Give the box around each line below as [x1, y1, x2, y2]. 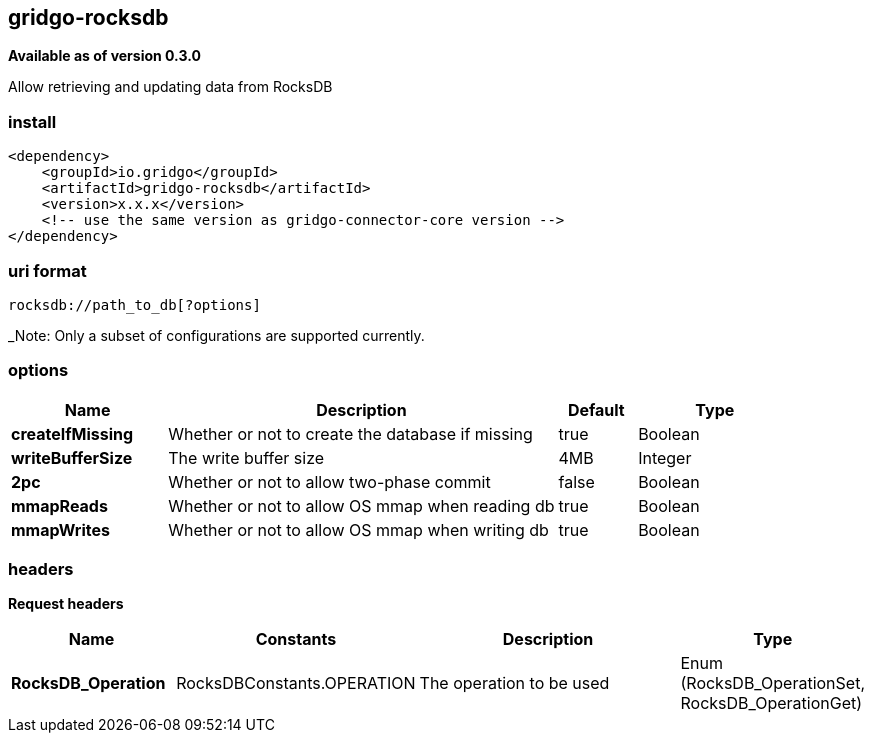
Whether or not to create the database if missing [168, 423, 533, 444]
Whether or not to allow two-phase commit [168, 471, 491, 492]
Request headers [8, 595, 124, 613]
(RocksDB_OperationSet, [680, 673, 865, 694]
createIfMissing [11, 423, 134, 444]
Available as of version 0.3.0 [8, 47, 201, 65]
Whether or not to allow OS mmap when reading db [168, 495, 555, 516]
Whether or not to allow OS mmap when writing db [168, 519, 549, 540]
